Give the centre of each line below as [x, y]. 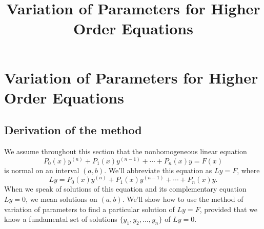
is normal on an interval [42, 170]
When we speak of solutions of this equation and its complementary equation [125, 189]
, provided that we [229, 209]
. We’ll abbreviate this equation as [158, 170]
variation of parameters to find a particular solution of [89, 209]
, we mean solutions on [62, 199]
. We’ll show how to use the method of [183, 199]
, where [248, 170]
